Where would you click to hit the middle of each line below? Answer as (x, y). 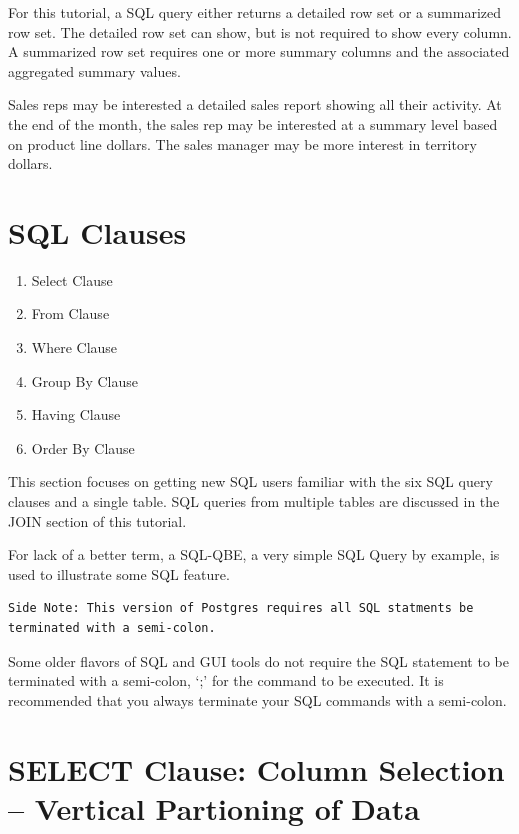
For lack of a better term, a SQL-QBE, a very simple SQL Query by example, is (254, 554)
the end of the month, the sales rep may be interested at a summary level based (253, 123)
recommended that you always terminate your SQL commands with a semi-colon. (257, 699)
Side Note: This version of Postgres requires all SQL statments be (241, 608)
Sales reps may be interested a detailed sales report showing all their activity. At (255, 104)
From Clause (70, 313)
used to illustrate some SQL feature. (119, 573)
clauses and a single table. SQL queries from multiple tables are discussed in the (254, 501)
